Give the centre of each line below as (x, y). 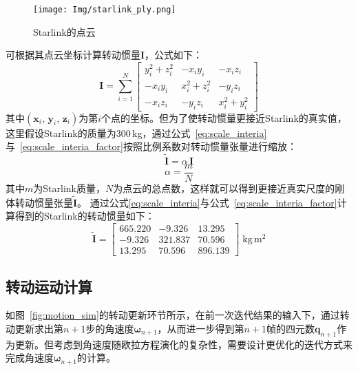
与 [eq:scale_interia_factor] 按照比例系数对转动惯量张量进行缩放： (151, 146)
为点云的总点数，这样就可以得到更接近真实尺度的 (224, 188)
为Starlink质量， (69, 188)
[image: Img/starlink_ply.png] (105, 10)
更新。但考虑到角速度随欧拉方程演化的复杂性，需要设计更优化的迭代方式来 (183, 344)
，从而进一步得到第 (201, 328)
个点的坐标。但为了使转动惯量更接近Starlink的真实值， (224, 117)
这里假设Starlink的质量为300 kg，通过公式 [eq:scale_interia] (136, 132)
